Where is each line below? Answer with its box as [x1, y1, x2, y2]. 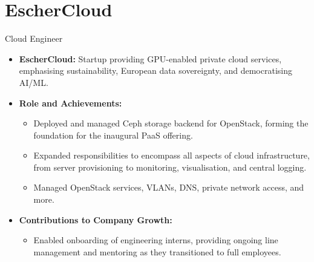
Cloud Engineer [5, 32, 63, 45]
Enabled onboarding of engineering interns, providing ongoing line [33, 234, 278, 246]
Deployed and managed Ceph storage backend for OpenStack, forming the [33, 117, 309, 129]
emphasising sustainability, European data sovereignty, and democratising [19, 64, 292, 77]
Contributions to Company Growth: [19, 213, 172, 226]
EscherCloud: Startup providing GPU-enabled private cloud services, [19, 52, 282, 65]
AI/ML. [19, 76, 48, 88]
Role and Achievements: [19, 96, 122, 109]
